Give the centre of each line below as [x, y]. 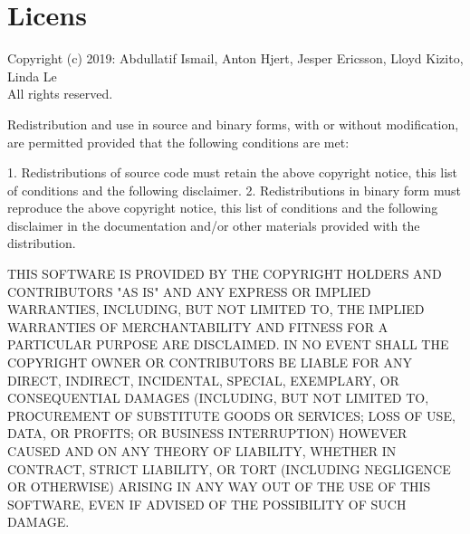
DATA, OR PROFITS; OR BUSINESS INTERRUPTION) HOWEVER [207, 433]
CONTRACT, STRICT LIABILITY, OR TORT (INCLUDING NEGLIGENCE [229, 468]
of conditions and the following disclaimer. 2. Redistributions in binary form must [234, 190]
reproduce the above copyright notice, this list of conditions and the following [223, 208]
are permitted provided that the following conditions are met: [178, 142]
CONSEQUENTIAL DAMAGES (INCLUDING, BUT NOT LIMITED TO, [218, 398]
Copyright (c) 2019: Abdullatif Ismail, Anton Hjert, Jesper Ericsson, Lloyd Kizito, [235, 58]
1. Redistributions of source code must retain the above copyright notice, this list [233, 172]
